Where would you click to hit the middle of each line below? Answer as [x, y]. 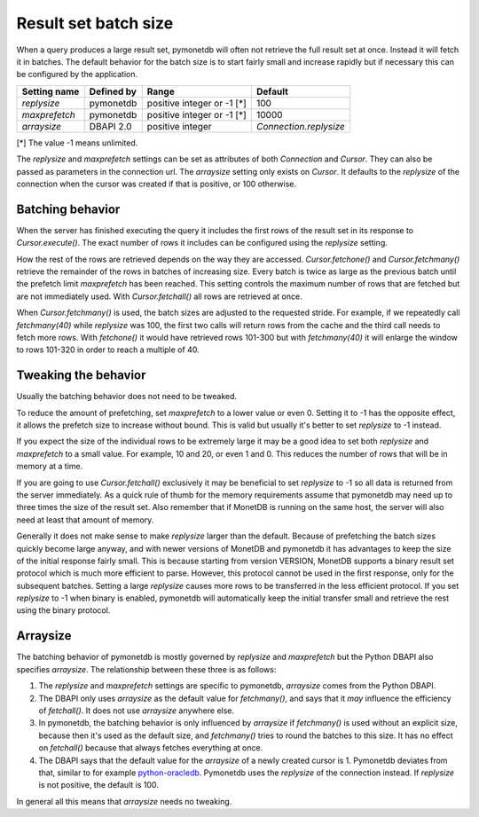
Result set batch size [95, 23]
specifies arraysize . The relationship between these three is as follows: [146, 669]
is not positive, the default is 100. [99, 785]
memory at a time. [50, 467]
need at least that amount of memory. [85, 520]
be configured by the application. [77, 75]
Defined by [113, 91]
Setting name [51, 91]
